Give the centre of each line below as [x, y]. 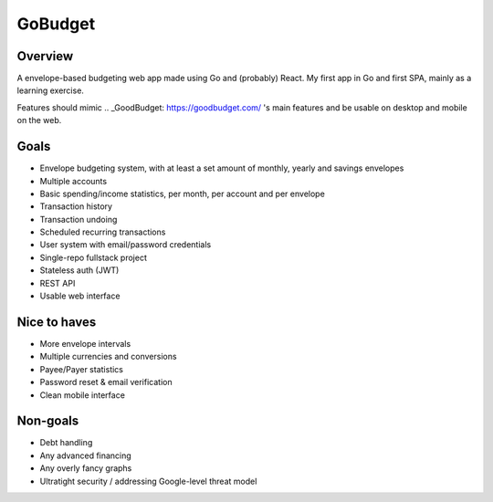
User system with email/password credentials [126, 245]
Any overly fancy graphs [86, 468]
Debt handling [66, 443]
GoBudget [56, 24]
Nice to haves [57, 322]
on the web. [39, 120]
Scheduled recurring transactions [103, 232]
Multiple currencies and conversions [108, 357]
